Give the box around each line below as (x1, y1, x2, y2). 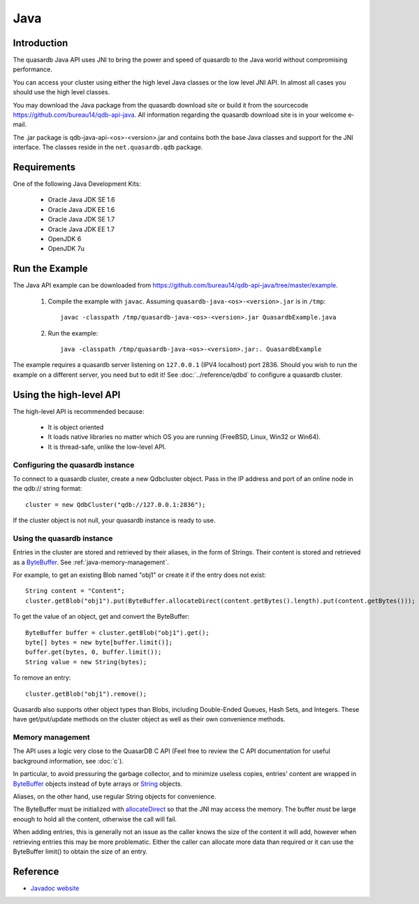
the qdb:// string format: (13, 485, 82, 493)
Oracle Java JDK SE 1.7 (47, 215, 115, 224)
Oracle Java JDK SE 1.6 (47, 196, 115, 204)
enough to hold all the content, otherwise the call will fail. (13, 815, 177, 823)
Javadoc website (30, 884, 80, 892)
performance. (13, 65, 52, 73)
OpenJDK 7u (47, 245, 85, 253)
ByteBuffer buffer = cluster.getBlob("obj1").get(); (25, 629, 209, 636)
